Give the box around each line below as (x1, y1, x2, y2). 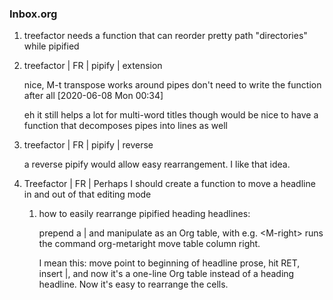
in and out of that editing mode (23, 188, 152, 201)
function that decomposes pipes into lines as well (23, 120, 228, 132)
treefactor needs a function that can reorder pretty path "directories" (23, 30, 308, 42)
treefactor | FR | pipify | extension (23, 60, 163, 72)
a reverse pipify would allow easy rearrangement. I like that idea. (23, 158, 291, 171)
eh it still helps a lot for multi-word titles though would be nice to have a (23, 109, 319, 121)
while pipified (23, 40, 80, 52)
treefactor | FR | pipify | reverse (23, 139, 154, 151)
